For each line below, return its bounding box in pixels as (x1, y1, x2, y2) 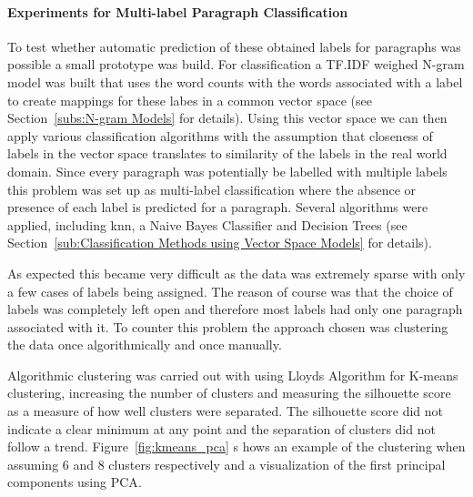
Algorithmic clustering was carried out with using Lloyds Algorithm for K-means (7, 365, 458, 384)
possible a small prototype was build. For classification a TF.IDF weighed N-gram (7, 55, 465, 74)
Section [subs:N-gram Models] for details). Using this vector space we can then (7, 108, 448, 127)
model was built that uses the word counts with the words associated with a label (7, 72, 463, 91)
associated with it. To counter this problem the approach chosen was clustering (7, 317, 448, 336)
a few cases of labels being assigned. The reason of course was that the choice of (7, 281, 453, 300)
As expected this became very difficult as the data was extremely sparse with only (7, 263, 466, 282)
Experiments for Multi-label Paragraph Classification (7, 2, 348, 21)
